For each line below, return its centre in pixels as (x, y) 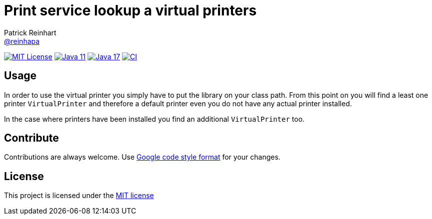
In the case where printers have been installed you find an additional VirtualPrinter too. (154, 119)
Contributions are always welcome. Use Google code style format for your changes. (142, 157)
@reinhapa (22, 41)
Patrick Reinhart (30, 32)
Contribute (31, 138)
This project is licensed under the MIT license (79, 196)
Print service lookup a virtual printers (130, 10)
